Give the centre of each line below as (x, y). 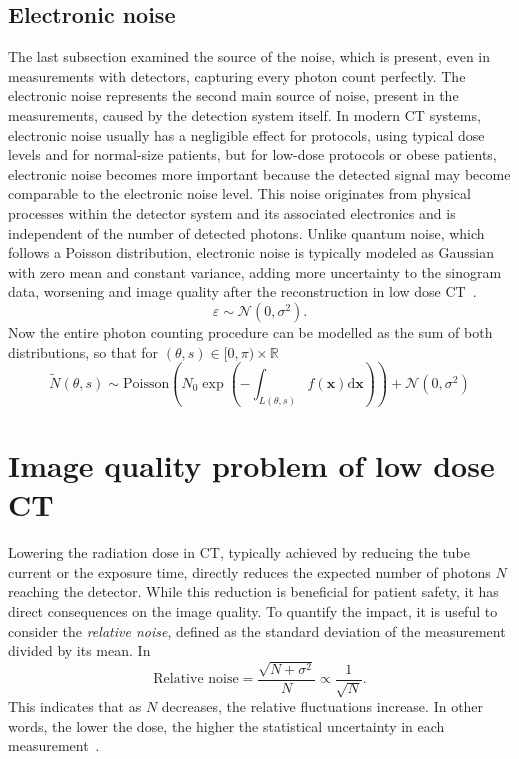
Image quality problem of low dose (251, 465)
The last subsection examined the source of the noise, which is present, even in (249, 56)
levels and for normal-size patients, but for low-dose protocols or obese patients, (252, 154)
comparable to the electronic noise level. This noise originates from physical (239, 193)
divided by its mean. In (79, 650)
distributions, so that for (83, 351)
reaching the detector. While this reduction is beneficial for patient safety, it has (253, 591)
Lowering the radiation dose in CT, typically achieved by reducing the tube (239, 552)
